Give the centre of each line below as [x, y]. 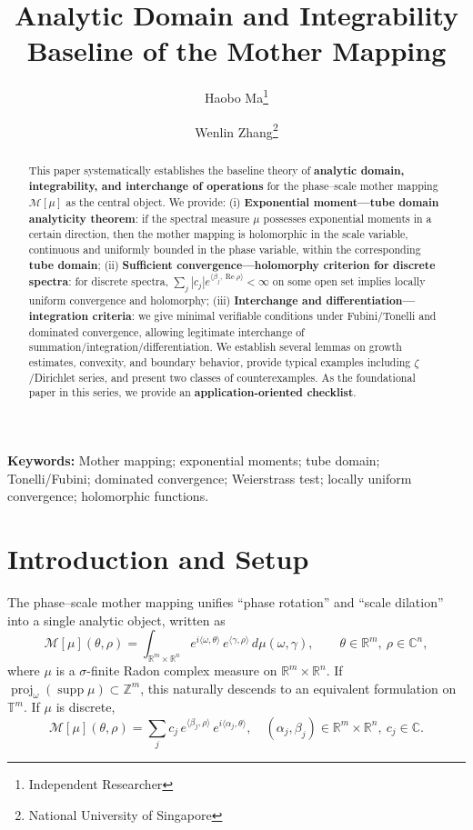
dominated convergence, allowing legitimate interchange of [166, 331]
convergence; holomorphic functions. [108, 496]
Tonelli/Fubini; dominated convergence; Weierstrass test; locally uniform [210, 478]
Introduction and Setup [158, 559]
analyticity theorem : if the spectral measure [139, 218]
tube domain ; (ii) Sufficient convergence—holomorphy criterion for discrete [232, 265]
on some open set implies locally [349, 281]
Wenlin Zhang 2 [236, 130]
